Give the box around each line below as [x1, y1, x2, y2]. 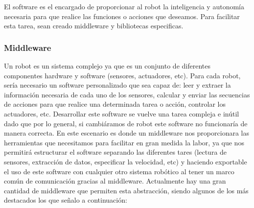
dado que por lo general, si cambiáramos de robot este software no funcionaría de [4, 118, 248, 128]
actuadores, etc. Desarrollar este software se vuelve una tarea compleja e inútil [4, 108, 239, 118]
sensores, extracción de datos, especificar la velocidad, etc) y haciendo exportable [4, 156, 247, 166]
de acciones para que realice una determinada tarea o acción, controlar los [4, 99, 226, 109]
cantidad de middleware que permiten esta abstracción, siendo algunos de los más [4, 185, 249, 195]
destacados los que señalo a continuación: [4, 195, 127, 205]
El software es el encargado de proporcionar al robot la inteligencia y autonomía [4, 1, 244, 11]
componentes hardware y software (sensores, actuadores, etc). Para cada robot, [4, 70, 241, 80]
